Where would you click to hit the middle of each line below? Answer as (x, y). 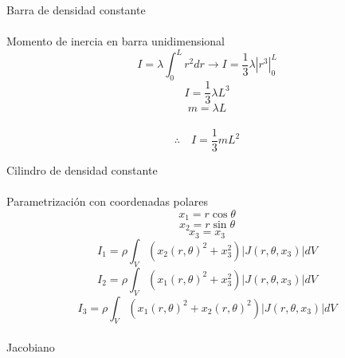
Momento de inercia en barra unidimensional (116, 41)
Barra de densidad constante (76, 10)
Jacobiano (31, 346)
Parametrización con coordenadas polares (107, 201)
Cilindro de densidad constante (82, 169)
